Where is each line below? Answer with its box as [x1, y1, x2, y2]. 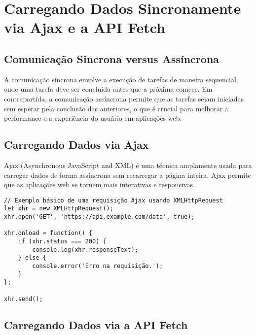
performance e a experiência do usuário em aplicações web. [4, 113, 182, 123]
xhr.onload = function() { [4, 230, 92, 237]
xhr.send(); [4, 295, 43, 302]
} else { [18, 254, 46, 262]
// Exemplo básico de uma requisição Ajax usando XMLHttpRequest [4, 197, 223, 204]
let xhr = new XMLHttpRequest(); [4, 205, 113, 212]
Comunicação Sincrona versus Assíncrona [4, 51, 219, 66]
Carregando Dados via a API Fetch [4, 317, 188, 332]
